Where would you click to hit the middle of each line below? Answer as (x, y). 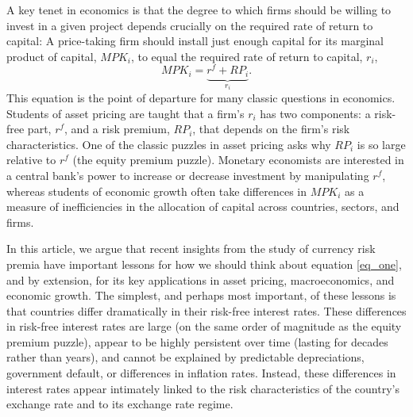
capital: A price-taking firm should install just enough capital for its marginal (195, 41)
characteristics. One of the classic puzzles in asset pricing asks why (169, 144)
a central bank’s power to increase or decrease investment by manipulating (188, 175)
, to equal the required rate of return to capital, (247, 56)
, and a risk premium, (117, 129)
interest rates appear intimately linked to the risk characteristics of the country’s (203, 388)
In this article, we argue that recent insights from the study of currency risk (191, 249)
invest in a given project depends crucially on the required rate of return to (190, 25)
